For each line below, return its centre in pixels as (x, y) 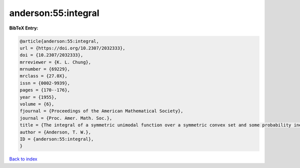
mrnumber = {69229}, (45, 69)
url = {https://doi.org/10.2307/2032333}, (72, 48)
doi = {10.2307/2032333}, (51, 55)
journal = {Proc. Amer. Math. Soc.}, (66, 118)
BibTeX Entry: (24, 28)
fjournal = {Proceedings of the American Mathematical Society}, (101, 111)
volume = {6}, (37, 104)
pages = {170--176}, (45, 90)
